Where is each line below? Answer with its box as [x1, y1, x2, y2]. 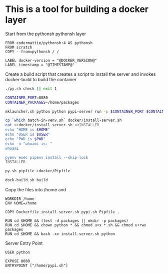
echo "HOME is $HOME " [5, 127, 50, 132]
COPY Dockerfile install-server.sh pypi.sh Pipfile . [5, 209, 120, 215]
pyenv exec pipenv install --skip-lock [5, 155, 88, 160]
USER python [5, 250, 30, 255]
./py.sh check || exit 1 [5, 86, 57, 91]
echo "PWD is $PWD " [5, 136, 46, 141]
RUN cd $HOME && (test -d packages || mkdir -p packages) [5, 218, 128, 223]
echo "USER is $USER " [5, 132, 50, 137]
